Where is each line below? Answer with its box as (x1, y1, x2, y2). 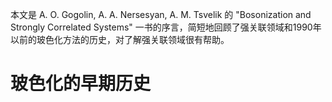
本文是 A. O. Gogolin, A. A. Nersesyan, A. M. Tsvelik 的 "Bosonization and (10, 9, 312, 20)
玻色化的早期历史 (10, 73, 152, 95)
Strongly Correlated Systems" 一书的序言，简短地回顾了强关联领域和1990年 (10, 21, 322, 33)
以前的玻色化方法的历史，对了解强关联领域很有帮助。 (10, 34, 230, 45)
